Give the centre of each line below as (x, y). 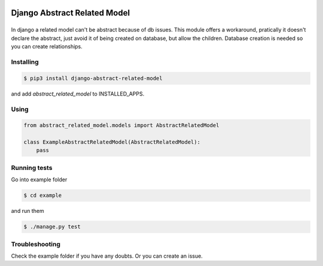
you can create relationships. (47, 47)
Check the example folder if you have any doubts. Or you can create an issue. (107, 256)
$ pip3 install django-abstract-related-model (93, 78)
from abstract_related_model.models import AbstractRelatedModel (121, 126)
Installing (25, 61)
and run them (28, 211)
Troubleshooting (36, 244)
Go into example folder (39, 180)
